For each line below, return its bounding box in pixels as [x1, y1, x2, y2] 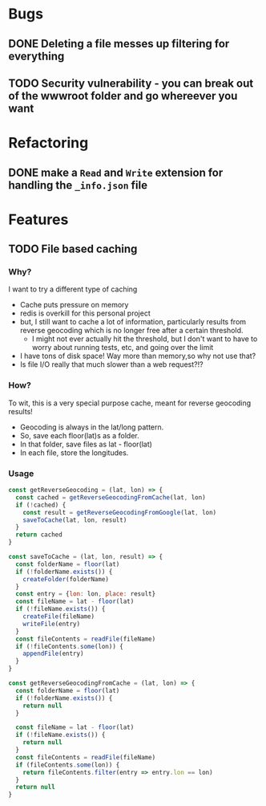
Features [8, 210, 69, 229]
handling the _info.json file [8, 178, 148, 192]
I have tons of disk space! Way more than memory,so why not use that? [19, 351, 256, 361]
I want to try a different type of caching [8, 284, 138, 294]
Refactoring [8, 134, 89, 153]
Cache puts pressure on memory [19, 300, 129, 310]
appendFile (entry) [22, 649, 84, 658]
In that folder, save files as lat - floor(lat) [19, 439, 152, 449]
